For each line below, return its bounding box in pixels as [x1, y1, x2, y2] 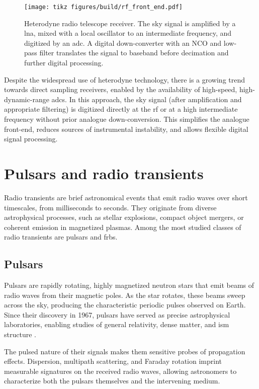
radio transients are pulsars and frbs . [4, 231, 118, 242]
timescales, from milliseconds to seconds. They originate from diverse [4, 202, 217, 212]
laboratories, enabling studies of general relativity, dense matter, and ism [4, 319, 229, 330]
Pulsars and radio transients [4, 163, 204, 183]
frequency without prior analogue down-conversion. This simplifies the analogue [4, 114, 249, 124]
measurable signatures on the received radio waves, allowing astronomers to [4, 365, 237, 376]
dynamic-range [4, 94, 49, 104]
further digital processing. [24, 57, 104, 68]
